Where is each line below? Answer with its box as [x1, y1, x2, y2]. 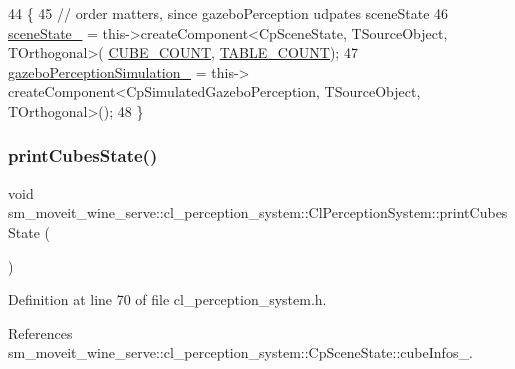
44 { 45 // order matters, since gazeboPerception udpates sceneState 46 [8, 3, 449, 23]
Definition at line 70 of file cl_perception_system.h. [8, 289, 327, 310]
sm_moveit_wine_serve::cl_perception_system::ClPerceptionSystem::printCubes [8, 202, 508, 223]
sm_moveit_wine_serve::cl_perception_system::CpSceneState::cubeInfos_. [8, 342, 473, 363]
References [8, 322, 73, 343]
